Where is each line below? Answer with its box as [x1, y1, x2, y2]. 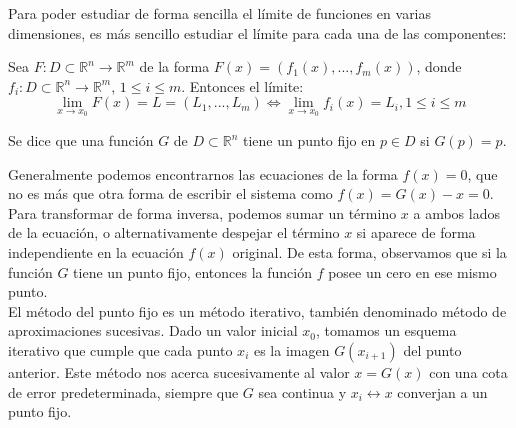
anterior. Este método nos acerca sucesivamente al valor [8, 361, 350, 382]
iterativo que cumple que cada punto [8, 339, 233, 360]
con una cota [429, 361, 508, 382]
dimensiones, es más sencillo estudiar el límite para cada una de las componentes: [8, 22, 507, 43]
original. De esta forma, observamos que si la [232, 241, 507, 262]
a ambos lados [413, 202, 500, 223]
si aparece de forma [356, 222, 476, 243]
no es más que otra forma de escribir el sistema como [8, 183, 333, 204]
